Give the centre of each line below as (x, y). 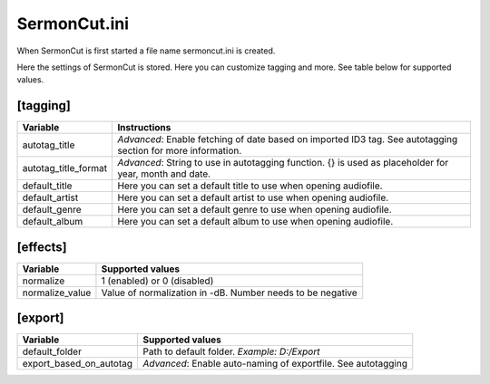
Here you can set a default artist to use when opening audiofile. (253, 197)
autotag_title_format (65, 168)
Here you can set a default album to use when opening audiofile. (255, 222)
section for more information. (180, 151)
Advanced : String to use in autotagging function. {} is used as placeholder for (283, 163)
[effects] (42, 247)
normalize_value (57, 293)
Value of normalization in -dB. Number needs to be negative (229, 293)
